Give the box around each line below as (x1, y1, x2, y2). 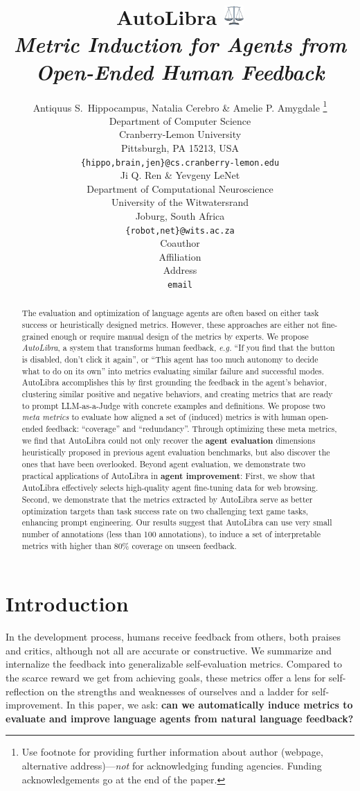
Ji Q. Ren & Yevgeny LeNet (120, 168, 240, 182)
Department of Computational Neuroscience (87, 181, 273, 195)
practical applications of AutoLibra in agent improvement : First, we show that (21, 469, 316, 482)
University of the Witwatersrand (111, 195, 249, 209)
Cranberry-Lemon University (118, 127, 242, 141)
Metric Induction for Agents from (13, 30, 347, 59)
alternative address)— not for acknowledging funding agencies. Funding (21, 758, 322, 772)
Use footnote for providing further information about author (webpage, (21, 745, 323, 759)
